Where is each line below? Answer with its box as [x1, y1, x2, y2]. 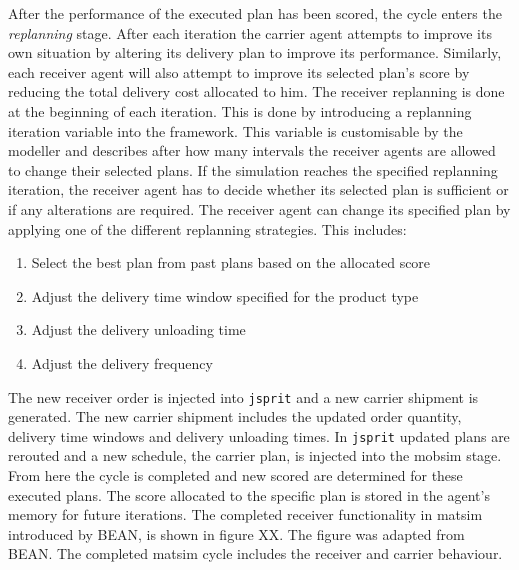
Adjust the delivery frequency [31, 352, 213, 373]
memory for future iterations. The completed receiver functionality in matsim [8, 504, 483, 525]
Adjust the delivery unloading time [31, 319, 246, 340]
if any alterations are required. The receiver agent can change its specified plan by [8, 198, 511, 219]
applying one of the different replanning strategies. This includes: [8, 218, 407, 239]
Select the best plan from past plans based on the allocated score [31, 252, 431, 273]
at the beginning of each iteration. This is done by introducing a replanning [8, 100, 472, 121]
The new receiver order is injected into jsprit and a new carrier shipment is [8, 386, 479, 407]
